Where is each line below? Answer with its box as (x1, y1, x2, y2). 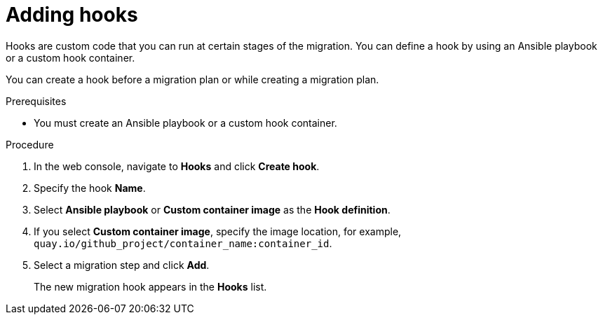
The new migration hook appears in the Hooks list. (34, 280, 267, 293)
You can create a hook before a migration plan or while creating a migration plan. (6, 73, 379, 85)
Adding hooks (6, 3, 138, 27)
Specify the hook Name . (34, 181, 146, 194)
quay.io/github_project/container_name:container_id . (34, 237, 332, 249)
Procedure (6, 138, 54, 151)
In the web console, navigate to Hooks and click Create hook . (34, 160, 320, 172)
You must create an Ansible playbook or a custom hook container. (34, 116, 337, 129)
